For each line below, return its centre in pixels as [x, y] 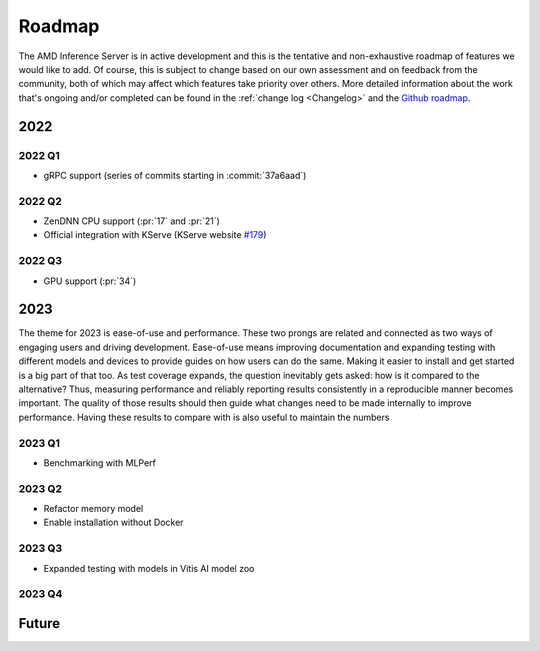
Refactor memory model [93, 509]
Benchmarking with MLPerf [100, 462]
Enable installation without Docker [113, 522]
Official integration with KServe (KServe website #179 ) [155, 235]
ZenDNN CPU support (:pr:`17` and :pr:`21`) [131, 221]
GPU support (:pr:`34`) [90, 281]
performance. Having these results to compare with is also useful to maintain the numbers [204, 417]
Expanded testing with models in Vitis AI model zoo [149, 568]
